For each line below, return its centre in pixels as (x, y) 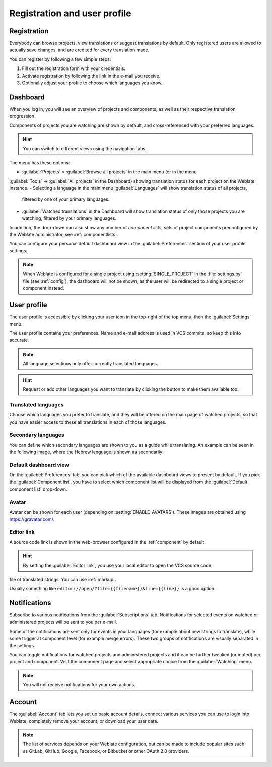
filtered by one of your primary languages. (66, 199)
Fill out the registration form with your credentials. (74, 68)
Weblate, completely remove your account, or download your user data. (84, 721)
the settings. (22, 645)
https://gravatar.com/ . (32, 519)
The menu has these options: (40, 162)
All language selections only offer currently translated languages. (90, 364)
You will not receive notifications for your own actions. (79, 685)
